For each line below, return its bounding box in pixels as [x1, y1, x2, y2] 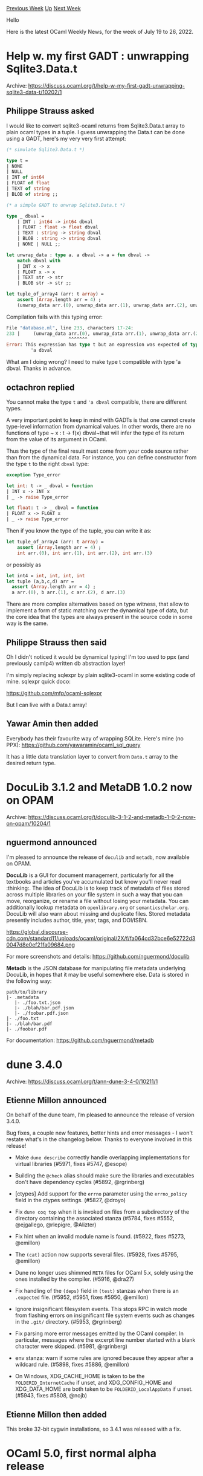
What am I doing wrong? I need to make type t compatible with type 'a [6, 358, 181, 366]
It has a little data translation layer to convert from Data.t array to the [6, 753, 178, 760]
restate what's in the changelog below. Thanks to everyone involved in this [6, 1136, 192, 1143]
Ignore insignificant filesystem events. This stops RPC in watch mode [14, 1306, 187, 1313]
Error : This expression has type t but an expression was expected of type [6, 341, 201, 348]
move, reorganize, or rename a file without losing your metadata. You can [6, 897, 189, 904]
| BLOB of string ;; [6, 191, 59, 197]
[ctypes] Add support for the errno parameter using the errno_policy [14, 1190, 187, 1197]
